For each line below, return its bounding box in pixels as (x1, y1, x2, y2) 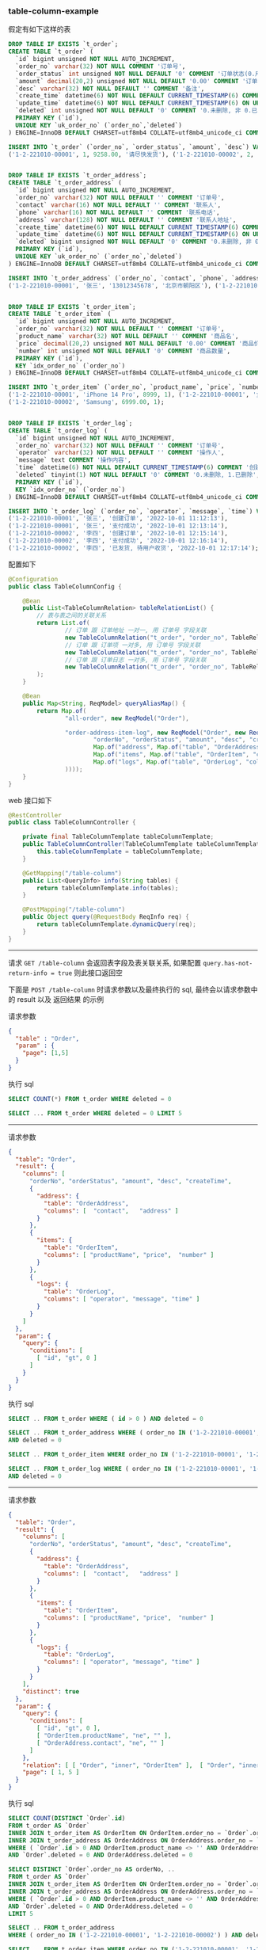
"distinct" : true (22, 1687, 80, 1696)
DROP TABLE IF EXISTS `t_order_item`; (8, 303, 136, 310)
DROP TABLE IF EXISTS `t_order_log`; (8, 419, 133, 427)
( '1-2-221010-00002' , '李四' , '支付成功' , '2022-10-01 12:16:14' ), (8, 537, 228, 545)
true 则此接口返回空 (58, 968, 123, 977)
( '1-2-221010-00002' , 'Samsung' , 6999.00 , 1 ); (8, 398, 165, 406)
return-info (8, 969, 47, 977)
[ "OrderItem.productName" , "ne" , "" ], (36, 1732, 172, 1740)
